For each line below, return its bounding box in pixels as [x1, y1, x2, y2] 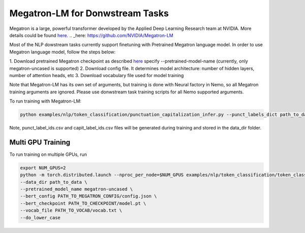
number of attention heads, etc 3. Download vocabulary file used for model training [9, 72, 184, 78]
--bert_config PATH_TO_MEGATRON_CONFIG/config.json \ [20, 193, 157, 199]
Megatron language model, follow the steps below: [9, 49, 116, 55]
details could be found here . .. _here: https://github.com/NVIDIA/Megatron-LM [9, 32, 174, 38]
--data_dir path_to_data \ [20, 179, 87, 185]
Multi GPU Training [9, 138, 71, 147]
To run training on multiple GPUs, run [9, 151, 87, 157]
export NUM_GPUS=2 [20, 165, 66, 171]
